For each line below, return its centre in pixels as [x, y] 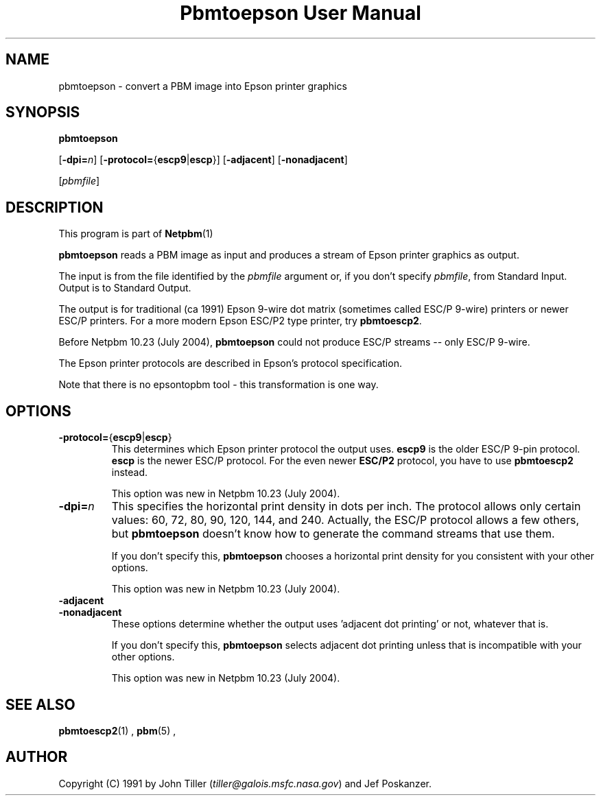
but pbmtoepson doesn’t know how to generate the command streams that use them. [333, 534]
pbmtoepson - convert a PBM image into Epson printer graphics [203, 86]
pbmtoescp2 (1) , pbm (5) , [117, 730]
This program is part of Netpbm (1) [136, 234]
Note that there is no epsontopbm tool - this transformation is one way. [219, 385]
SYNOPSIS [43, 112]
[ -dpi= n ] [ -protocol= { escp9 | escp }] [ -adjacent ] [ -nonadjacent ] [203, 160]
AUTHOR [37, 757]
